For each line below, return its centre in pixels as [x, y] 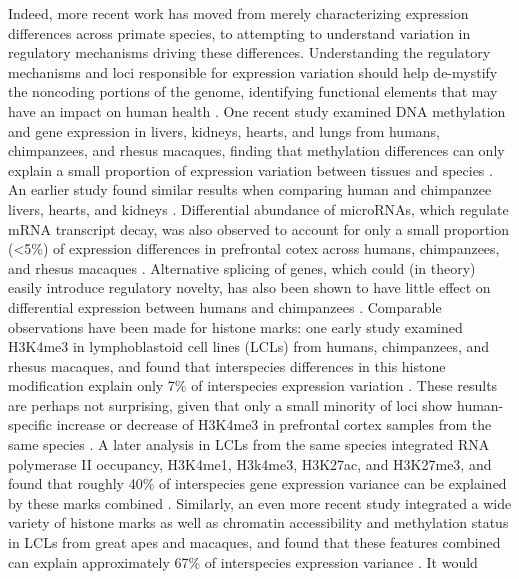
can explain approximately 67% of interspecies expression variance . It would [243, 561]
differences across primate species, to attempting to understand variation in [239, 32]
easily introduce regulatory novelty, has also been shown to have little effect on [249, 287]
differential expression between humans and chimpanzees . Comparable [225, 306]
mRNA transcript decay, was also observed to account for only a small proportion [258, 228]
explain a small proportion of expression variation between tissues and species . [250, 169]
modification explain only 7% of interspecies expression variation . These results [253, 385]
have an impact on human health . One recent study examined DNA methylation [257, 110]
